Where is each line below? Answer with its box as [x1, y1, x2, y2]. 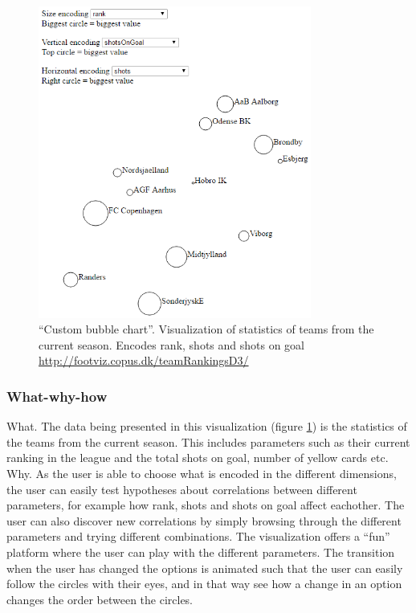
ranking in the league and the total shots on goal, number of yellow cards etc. [6, 449, 389, 466]
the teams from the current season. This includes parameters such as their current [6, 433, 410, 450]
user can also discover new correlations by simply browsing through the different [6, 512, 402, 529]
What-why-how [6, 386, 108, 406]
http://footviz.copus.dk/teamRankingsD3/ [39, 352, 249, 369]
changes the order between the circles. [6, 591, 194, 607]
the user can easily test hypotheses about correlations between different [6, 480, 357, 497]
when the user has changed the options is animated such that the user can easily [6, 559, 403, 576]
